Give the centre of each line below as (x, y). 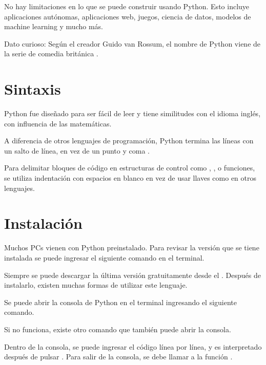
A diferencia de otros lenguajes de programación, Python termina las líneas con (129, 141)
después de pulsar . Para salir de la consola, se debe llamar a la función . (118, 357)
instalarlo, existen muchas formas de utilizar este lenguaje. (96, 285)
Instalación (43, 223)
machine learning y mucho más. (54, 26)
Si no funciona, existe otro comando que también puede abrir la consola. (118, 329)
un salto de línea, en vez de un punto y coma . (77, 150)
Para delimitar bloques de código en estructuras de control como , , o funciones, (130, 168)
